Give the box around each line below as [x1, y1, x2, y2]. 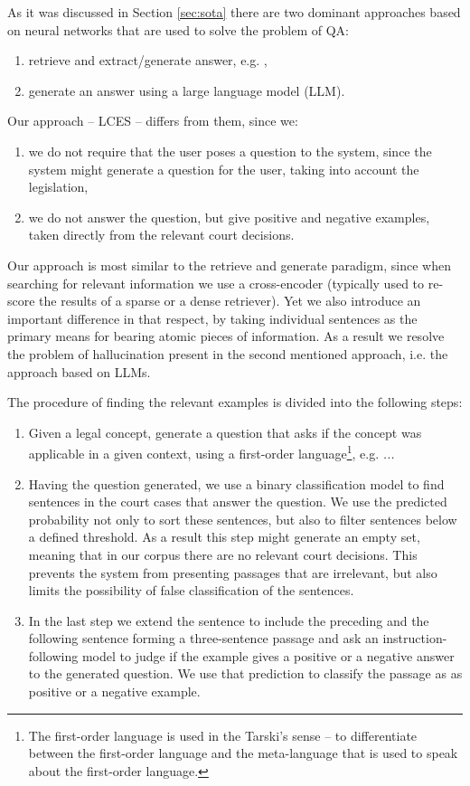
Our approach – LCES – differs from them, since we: [7, 111, 298, 130]
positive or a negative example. [28, 682, 201, 701]
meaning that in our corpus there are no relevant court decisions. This [28, 545, 418, 563]
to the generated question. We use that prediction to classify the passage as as [28, 664, 463, 683]
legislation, [28, 177, 89, 196]
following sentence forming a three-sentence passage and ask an [28, 629, 379, 648]
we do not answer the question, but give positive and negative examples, [28, 207, 430, 226]
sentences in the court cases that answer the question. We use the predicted [28, 492, 447, 511]
